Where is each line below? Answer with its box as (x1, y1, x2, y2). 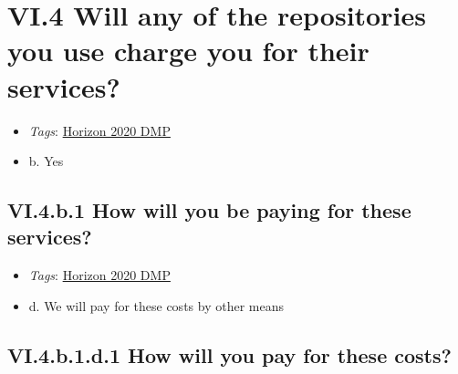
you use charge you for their (7, 32, 370, 69)
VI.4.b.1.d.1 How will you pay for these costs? (7, 340, 452, 369)
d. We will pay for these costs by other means (28, 296, 284, 315)
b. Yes (28, 151, 64, 171)
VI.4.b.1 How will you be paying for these (7, 196, 411, 224)
